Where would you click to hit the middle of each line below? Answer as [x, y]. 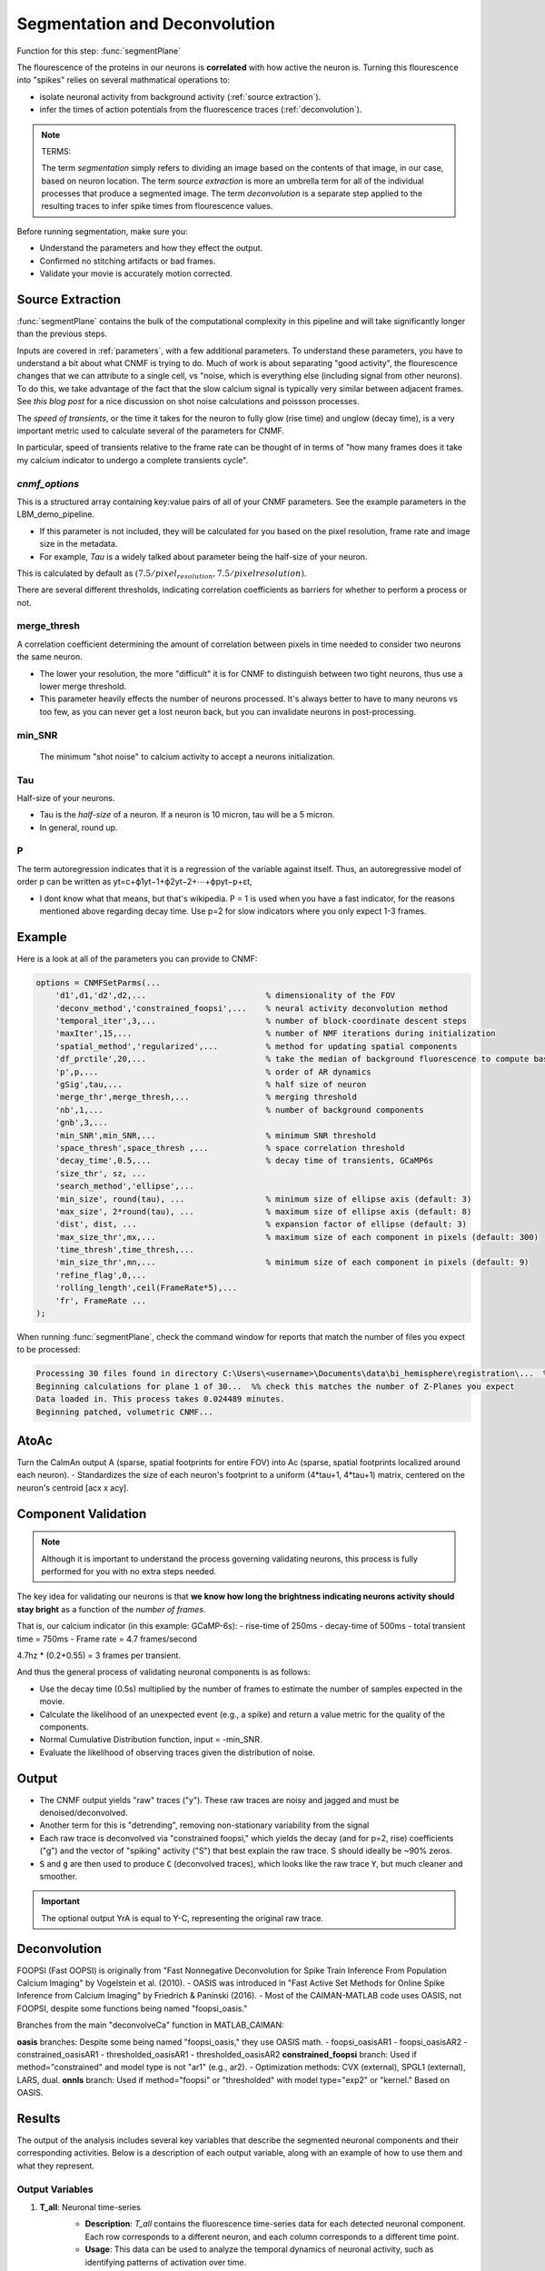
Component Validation [82, 1514]
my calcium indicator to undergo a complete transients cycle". [133, 460]
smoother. [58, 1876]
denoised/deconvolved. [84, 1813]
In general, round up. [79, 828]
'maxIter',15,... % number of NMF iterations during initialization [275, 1034]
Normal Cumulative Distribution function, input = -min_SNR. [151, 1740]
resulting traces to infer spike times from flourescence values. [157, 206]
